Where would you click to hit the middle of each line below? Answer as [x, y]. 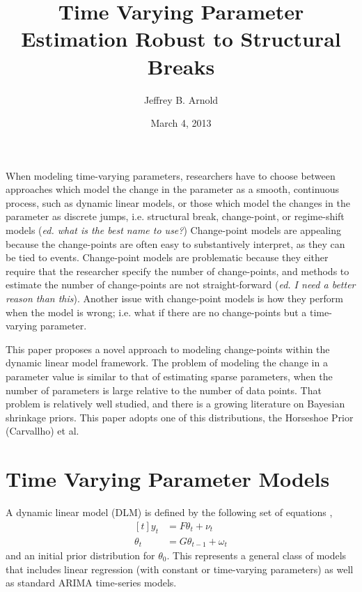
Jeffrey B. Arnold [181, 99]
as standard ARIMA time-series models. [91, 583]
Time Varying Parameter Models [168, 479]
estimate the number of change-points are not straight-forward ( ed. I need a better [181, 285]
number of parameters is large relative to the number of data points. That [164, 390]
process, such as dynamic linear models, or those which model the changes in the [178, 202]
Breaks [181, 66]
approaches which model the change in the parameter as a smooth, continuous [173, 189]
